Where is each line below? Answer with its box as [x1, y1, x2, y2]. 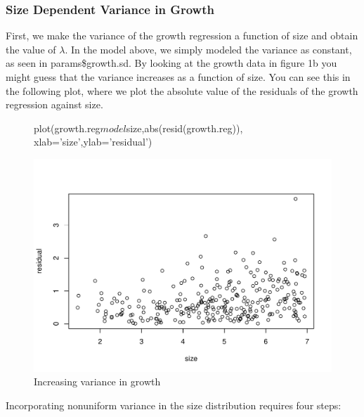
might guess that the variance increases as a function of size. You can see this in [6, 70, 351, 84]
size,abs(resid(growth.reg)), [126, 120, 243, 135]
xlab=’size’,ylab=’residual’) [34, 134, 152, 149]
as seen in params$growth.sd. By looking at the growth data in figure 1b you [6, 56, 337, 70]
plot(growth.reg [34, 120, 100, 135]
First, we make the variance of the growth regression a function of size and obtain [6, 28, 358, 43]
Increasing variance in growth [34, 374, 161, 389]
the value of [6, 41, 56, 56]
